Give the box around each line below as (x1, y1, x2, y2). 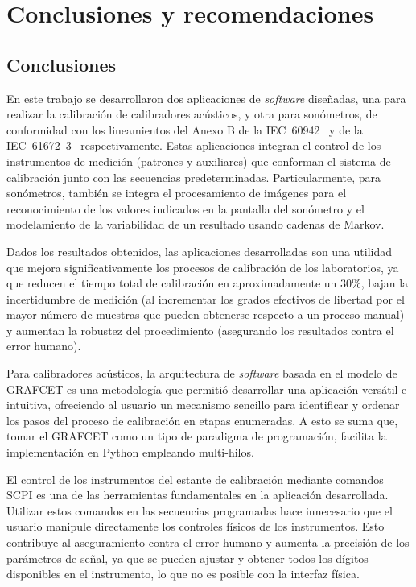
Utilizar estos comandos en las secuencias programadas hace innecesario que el (6, 502, 393, 519)
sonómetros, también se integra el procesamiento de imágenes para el (6, 184, 347, 201)
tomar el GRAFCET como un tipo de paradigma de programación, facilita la (6, 428, 387, 444)
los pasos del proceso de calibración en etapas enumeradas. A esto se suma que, (6, 411, 398, 428)
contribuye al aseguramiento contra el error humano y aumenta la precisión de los (6, 534, 410, 551)
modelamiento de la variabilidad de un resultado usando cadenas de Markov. (6, 216, 385, 233)
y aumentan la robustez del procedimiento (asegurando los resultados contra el (6, 321, 394, 338)
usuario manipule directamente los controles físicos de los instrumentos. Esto (6, 518, 385, 535)
